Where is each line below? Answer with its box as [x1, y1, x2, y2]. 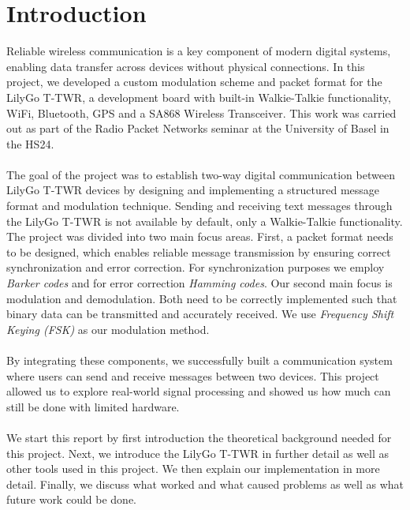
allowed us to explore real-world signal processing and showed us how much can [6, 383, 391, 399]
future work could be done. [6, 491, 136, 508]
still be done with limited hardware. [6, 398, 180, 414]
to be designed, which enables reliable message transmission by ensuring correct [6, 243, 391, 260]
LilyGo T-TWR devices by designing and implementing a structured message [6, 182, 380, 198]
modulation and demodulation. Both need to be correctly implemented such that [6, 290, 397, 306]
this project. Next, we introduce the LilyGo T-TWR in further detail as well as [6, 444, 389, 461]
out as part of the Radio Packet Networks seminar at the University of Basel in [6, 120, 389, 137]
